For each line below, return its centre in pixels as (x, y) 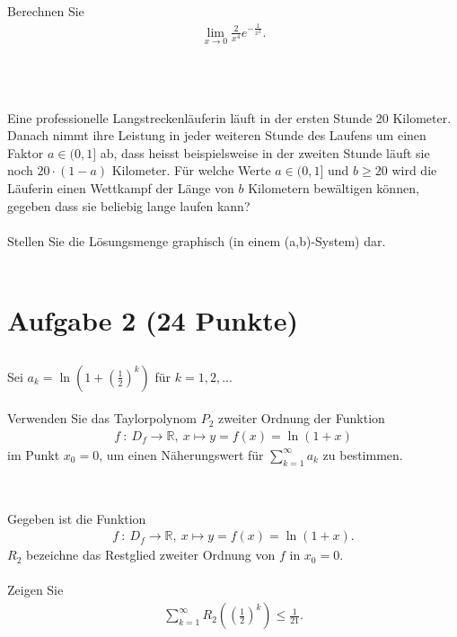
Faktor (26, 152)
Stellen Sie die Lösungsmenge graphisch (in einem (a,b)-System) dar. (197, 240)
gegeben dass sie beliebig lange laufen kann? (129, 205)
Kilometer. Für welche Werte (191, 170)
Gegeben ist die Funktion (77, 518)
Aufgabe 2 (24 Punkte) (153, 320)
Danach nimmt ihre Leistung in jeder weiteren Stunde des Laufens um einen (217, 135)
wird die (414, 170)
